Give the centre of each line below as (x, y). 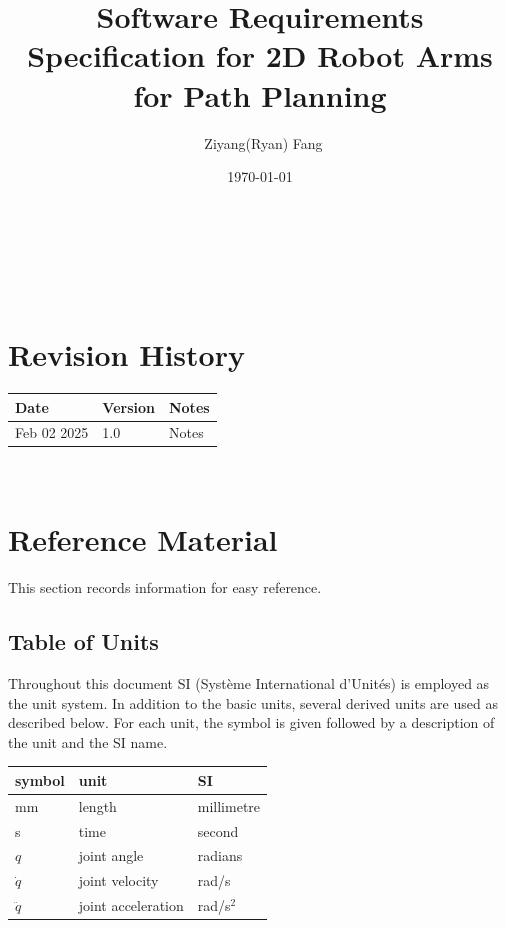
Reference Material (143, 539)
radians (220, 855)
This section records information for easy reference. (165, 587)
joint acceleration (131, 905)
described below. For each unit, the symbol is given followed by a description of (251, 722)
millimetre (229, 805)
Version (128, 406)
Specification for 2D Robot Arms (260, 55)
